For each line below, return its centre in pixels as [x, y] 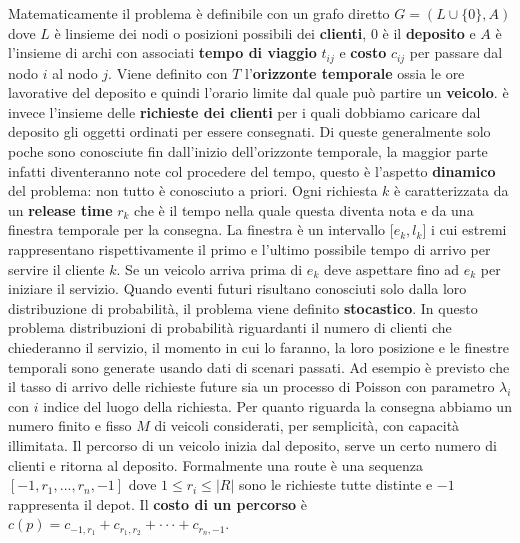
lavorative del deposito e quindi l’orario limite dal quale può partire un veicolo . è [258, 92]
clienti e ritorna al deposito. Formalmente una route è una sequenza [216, 464]
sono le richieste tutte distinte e [335, 484]
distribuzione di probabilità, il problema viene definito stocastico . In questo [243, 307]
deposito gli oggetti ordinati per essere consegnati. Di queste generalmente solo [249, 131]
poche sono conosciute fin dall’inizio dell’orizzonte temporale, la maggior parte [248, 151]
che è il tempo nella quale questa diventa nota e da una [304, 209]
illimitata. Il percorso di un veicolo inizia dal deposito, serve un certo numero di [252, 444]
